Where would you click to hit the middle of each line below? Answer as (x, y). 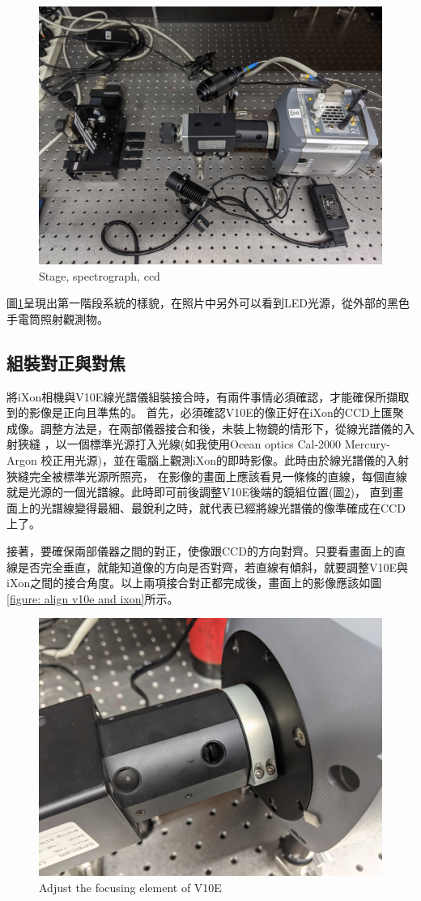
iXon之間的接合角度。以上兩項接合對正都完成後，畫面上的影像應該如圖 (194, 583)
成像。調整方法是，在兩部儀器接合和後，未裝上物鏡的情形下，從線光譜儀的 (205, 428)
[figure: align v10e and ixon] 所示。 (93, 598)
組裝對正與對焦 (66, 362)
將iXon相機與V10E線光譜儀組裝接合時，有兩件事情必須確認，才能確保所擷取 (208, 396)
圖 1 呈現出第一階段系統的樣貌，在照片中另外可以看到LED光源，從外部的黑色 (208, 303)
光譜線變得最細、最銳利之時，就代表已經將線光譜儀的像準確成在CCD (223, 507)
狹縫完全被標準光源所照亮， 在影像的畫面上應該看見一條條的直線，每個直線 (207, 476)
